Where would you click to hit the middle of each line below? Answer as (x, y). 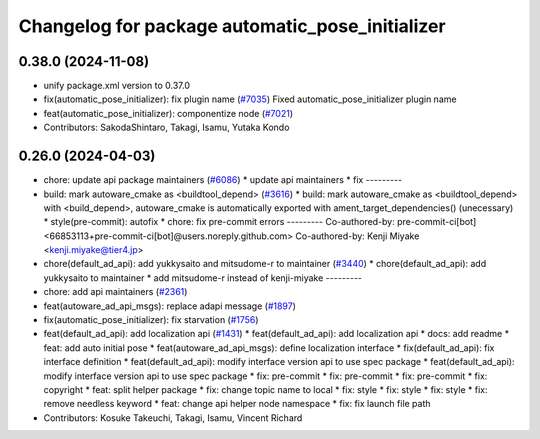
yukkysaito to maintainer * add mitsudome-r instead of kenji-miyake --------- (203, 277)
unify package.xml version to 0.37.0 (116, 86)
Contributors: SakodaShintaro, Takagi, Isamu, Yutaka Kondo (166, 127)
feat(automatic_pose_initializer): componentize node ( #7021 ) (168, 113)
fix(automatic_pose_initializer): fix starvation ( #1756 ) (151, 320)
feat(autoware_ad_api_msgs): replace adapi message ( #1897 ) (170, 306)
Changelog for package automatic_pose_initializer (232, 26)
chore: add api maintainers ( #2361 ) (115, 292)
